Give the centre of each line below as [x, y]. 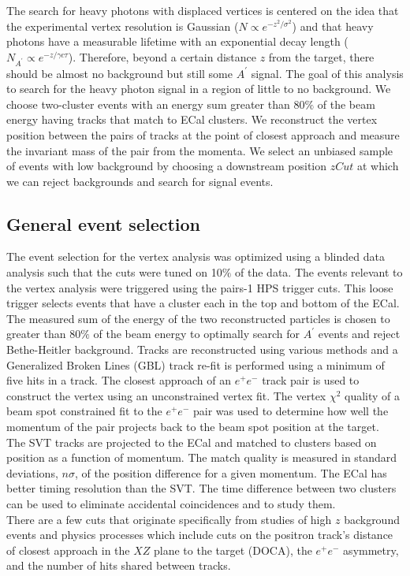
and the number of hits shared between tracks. [119, 565]
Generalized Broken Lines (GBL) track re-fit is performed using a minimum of [196, 364]
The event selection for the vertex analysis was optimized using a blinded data [196, 256]
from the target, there [321, 56]
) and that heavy [333, 26]
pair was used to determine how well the [291, 411]
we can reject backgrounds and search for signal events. [140, 181]
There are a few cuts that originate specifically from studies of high [169, 519]
